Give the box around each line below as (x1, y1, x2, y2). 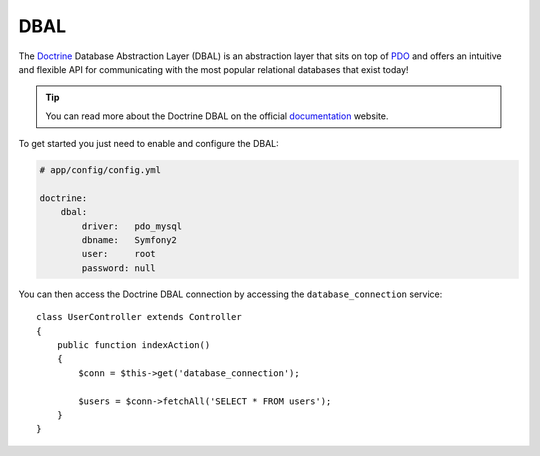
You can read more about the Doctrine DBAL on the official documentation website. (45, 110, 389, 122)
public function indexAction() (56, 339, 211, 350)
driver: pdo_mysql (81, 220, 183, 232)
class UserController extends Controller (36, 311, 242, 323)
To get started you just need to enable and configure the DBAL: (18, 138, 279, 150)
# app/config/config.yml (39, 165, 162, 176)
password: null (81, 262, 157, 274)
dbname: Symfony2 (81, 235, 177, 246)
